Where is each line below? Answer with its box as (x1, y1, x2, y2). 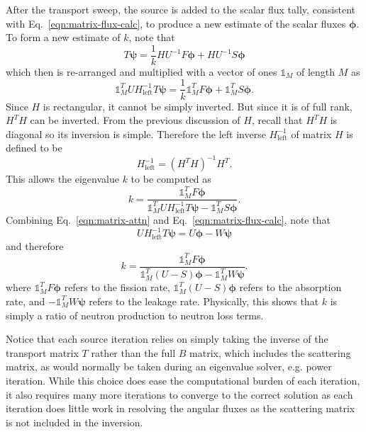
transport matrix (6, 345, 79, 360)
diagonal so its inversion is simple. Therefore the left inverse (6, 126, 266, 141)
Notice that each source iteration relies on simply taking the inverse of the (6, 331, 328, 346)
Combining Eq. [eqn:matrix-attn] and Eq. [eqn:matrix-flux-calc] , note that (6, 212, 331, 227)
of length (296, 64, 335, 79)
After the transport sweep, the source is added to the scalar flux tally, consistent (6, 2, 356, 16)
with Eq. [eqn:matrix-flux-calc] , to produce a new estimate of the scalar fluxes (6, 16, 346, 30)
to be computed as (131, 171, 211, 186)
